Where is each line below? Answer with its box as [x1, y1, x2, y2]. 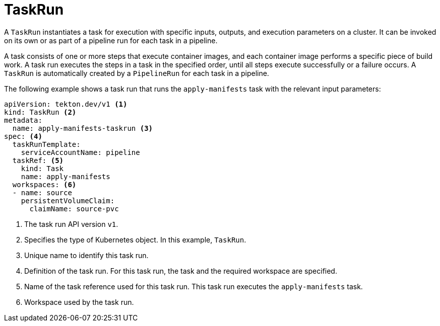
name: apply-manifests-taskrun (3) [12, 124, 153, 132]
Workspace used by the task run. [24, 297, 134, 306]
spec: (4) [4, 132, 42, 140]
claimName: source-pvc [29, 204, 119, 213]
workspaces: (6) [12, 180, 77, 189]
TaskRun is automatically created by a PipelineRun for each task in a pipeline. [4, 68, 269, 77]
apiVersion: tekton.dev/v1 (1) [4, 100, 128, 108]
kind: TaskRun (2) [4, 108, 77, 116]
